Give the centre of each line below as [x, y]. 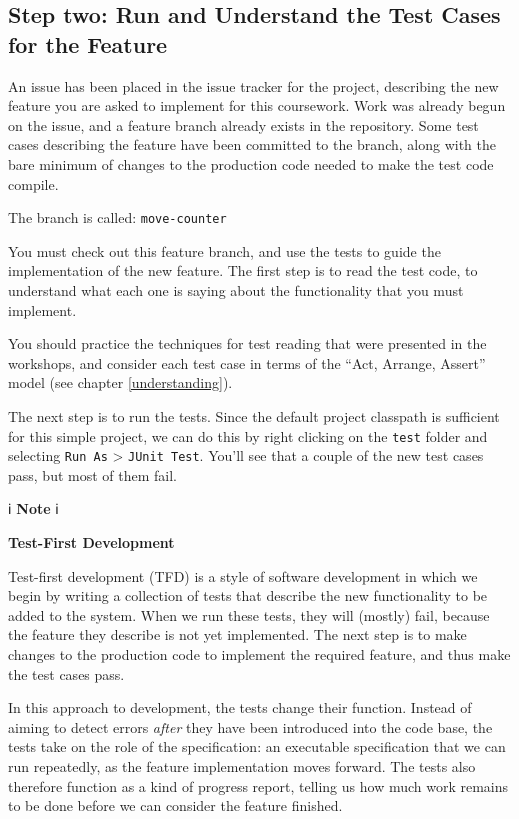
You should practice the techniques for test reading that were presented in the [247, 343]
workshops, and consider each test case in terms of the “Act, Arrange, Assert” [247, 362]
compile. [33, 183]
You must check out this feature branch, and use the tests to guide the [224, 250]
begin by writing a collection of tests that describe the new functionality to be [248, 595]
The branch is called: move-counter [117, 217]
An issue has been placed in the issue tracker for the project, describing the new [253, 85]
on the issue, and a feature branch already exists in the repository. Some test [243, 124]
